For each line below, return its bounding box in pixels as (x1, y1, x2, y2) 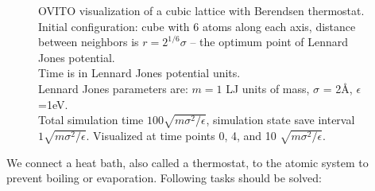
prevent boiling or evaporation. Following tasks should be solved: (6, 170, 322, 186)
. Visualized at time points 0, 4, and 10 (86, 127, 276, 143)
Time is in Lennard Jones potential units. (38, 64, 241, 81)
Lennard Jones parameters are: (38, 80, 188, 96)
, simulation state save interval (206, 111, 355, 128)
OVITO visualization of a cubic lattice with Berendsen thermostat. (38, 2, 365, 18)
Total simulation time (38, 111, 144, 128)
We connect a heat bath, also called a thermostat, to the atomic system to (6, 154, 369, 170)
